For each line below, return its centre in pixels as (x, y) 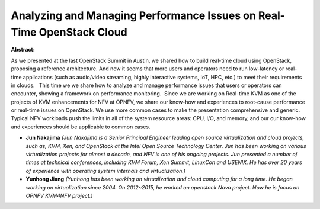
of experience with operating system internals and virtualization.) (106, 171)
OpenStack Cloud (83, 32)
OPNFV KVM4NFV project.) (59, 195)
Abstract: (23, 50)
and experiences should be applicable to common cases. (81, 127)
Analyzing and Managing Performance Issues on (133, 15)
